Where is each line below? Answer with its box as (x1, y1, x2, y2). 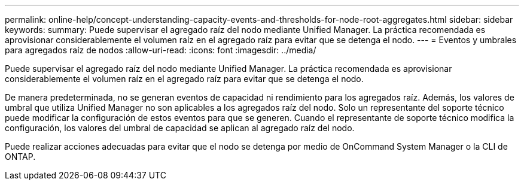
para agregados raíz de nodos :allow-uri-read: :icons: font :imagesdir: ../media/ (5, 45, 316, 55)
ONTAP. (5, 151, 36, 162)
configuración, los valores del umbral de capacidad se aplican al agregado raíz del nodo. (5, 123, 355, 133)
